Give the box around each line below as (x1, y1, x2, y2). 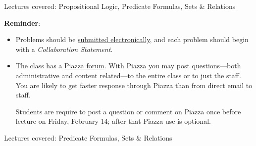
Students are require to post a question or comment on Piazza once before (15, 106, 241, 116)
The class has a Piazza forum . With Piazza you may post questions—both (15, 60, 241, 71)
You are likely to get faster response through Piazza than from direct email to (15, 80, 253, 90)
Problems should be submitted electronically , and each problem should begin (15, 34, 249, 45)
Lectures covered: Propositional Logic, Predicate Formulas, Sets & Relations (4, 1, 236, 11)
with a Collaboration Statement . (15, 44, 113, 54)
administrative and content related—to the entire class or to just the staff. (15, 70, 241, 80)
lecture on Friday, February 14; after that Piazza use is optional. (15, 116, 211, 126)
